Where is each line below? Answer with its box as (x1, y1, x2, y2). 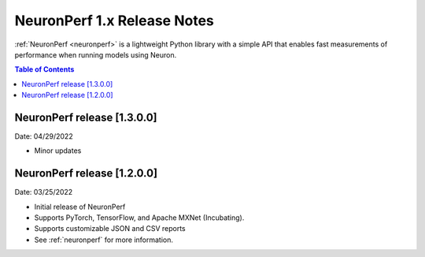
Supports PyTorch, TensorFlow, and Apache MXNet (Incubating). (34, 213, 245, 222)
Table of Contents (14, 65, 75, 74)
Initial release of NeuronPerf (34, 202, 126, 211)
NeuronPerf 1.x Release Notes (14, 12, 214, 29)
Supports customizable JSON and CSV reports (34, 224, 186, 233)
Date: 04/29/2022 (14, 132, 74, 141)
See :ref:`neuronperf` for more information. (34, 235, 173, 244)
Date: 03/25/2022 (14, 188, 73, 197)
